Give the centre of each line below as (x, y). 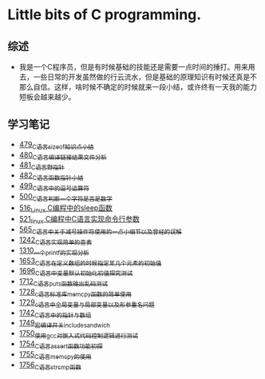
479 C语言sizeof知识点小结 (56, 145)
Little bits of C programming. (105, 15)
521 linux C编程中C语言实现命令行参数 (79, 220)
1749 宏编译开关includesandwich (65, 324)
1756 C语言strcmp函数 (50, 365)
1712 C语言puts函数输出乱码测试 (63, 282)
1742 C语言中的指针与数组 (55, 313)
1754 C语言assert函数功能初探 (61, 344)
